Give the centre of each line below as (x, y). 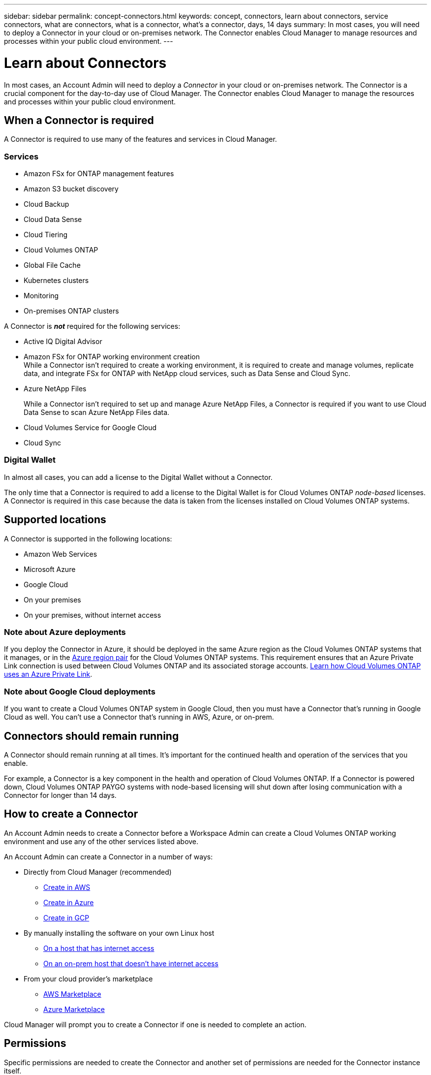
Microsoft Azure (50, 569)
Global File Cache (52, 265)
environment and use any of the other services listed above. (101, 841)
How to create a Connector (71, 814)
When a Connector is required (79, 120)
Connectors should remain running (92, 736)
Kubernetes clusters (56, 281)
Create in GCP (66, 917)
